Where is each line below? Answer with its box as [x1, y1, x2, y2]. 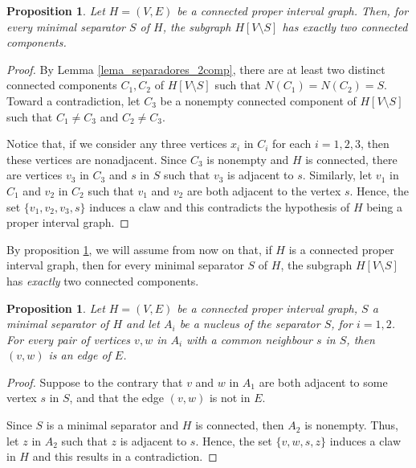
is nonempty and [206, 150, 289, 167]
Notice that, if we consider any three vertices [6, 135, 227, 152]
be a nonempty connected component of [160, 92, 357, 109]
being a [366, 198, 402, 215]
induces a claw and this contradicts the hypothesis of [89, 198, 350, 215]
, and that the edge [69, 389, 165, 406]
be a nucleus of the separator [179, 315, 320, 332]
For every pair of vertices [6, 330, 131, 347]
